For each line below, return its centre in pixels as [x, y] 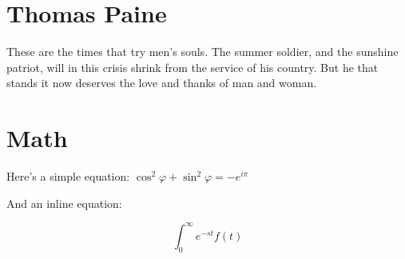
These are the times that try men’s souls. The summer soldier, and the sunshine [202, 52]
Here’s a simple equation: [68, 176]
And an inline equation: [64, 203]
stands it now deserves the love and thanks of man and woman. [162, 83]
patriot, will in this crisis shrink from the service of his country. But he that [193, 67]
